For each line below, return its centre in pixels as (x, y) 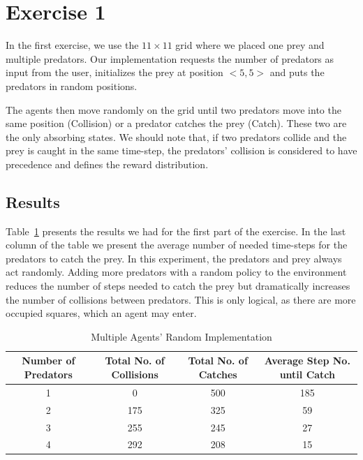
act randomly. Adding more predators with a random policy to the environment (176, 272)
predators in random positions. (72, 86)
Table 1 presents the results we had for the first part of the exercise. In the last (176, 231)
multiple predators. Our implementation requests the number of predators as (170, 58)
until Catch (308, 374)
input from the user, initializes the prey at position (114, 72)
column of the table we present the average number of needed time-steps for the (177, 245)
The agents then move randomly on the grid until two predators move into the (173, 109)
